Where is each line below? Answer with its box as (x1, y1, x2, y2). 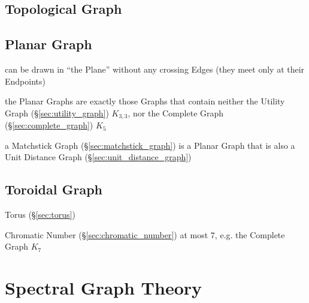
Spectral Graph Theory (5, 275, 202, 300)
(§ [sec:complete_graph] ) (5, 119, 93, 131)
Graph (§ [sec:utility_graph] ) (5, 106, 109, 119)
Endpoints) (5, 74, 46, 87)
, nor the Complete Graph (128, 106, 224, 119)
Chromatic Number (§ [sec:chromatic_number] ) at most (5, 228, 208, 241)
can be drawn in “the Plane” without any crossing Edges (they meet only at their (5, 62, 305, 75)
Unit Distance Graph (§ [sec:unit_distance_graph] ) (5, 151, 192, 163)
